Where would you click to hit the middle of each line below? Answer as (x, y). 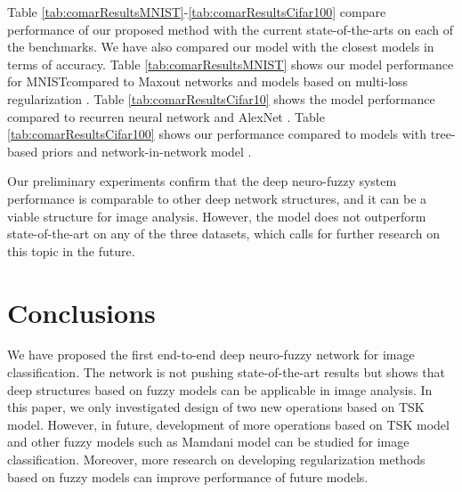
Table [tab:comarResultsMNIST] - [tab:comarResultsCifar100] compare (197, 12)
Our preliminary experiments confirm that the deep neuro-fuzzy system (202, 181)
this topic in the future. (71, 250)
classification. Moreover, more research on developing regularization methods (216, 459)
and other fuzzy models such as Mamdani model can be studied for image (208, 442)
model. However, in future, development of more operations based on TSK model (228, 424)
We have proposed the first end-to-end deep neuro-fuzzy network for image (211, 355)
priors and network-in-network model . (146, 151)
